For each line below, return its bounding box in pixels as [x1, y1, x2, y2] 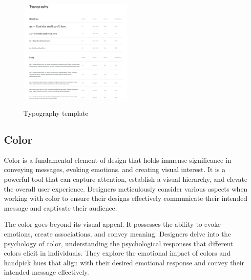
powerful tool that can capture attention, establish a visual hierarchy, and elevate [4, 174, 248, 184]
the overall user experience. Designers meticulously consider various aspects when [4, 183, 248, 194]
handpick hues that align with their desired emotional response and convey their [4, 257, 245, 267]
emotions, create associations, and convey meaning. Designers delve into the [4, 228, 231, 238]
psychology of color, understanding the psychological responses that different [4, 238, 233, 248]
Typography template [23, 108, 88, 118]
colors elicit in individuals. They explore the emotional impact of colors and [4, 248, 230, 258]
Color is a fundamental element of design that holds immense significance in [4, 154, 231, 165]
